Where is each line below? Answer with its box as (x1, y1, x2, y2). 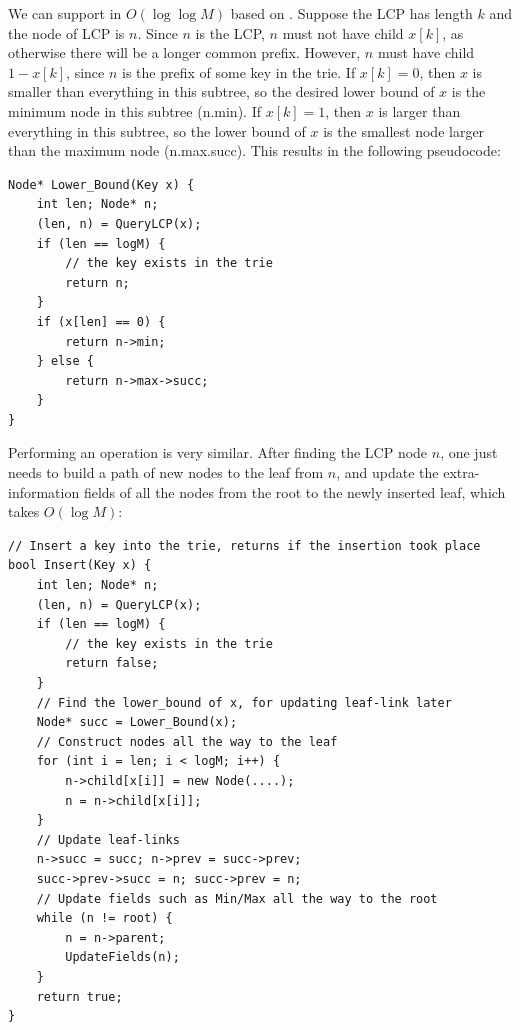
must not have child (282, 22, 404, 43)
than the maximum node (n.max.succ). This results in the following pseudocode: (8, 140, 501, 161)
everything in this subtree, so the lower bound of (8, 120, 306, 141)
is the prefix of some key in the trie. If (122, 61, 356, 82)
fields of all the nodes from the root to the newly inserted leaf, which (83, 481, 506, 502)
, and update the (336, 462, 439, 483)
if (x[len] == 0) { (36, 314, 166, 329)
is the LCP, (195, 22, 265, 43)
